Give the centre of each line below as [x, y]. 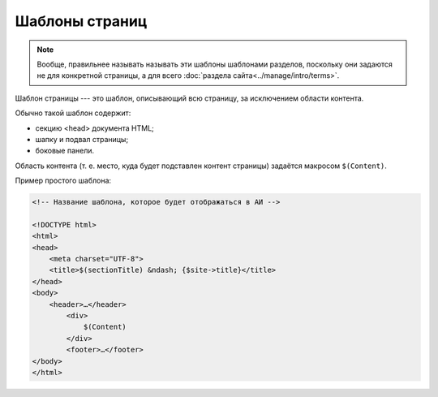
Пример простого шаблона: [63, 181]
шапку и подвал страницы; [82, 139]
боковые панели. [65, 151]
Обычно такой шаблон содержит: [73, 113]
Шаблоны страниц [81, 21]
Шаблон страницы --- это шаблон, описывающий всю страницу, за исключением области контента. [189, 98]
